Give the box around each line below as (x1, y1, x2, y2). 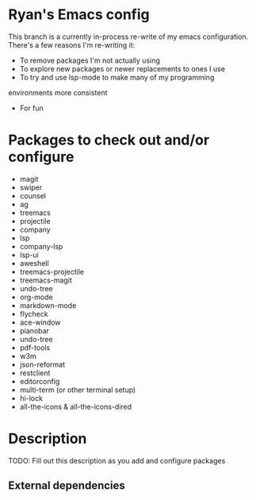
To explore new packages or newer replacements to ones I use (19, 63, 226, 73)
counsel (19, 190, 46, 200)
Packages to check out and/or (8, 131, 210, 149)
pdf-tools (19, 343, 51, 352)
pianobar (19, 325, 50, 335)
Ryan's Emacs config (8, 6, 150, 24)
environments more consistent (8, 87, 108, 97)
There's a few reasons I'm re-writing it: (8, 40, 136, 49)
